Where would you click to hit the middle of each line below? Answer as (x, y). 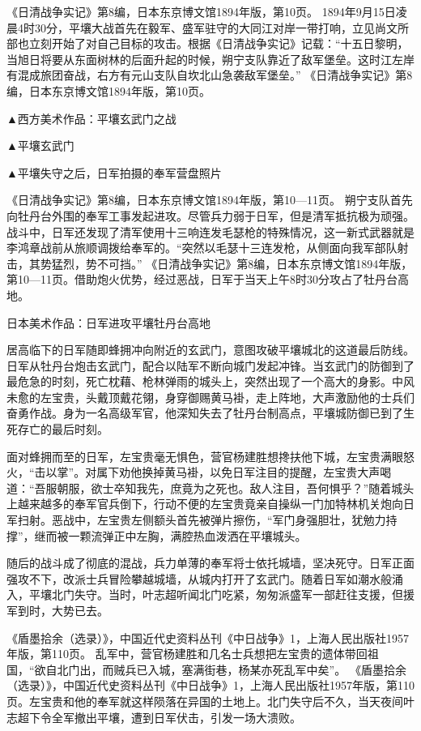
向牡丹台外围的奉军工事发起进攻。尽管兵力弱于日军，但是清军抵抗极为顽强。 (210, 215)
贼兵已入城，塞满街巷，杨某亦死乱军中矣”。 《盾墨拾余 (260, 669)
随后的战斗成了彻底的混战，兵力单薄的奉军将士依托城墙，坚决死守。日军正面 (210, 563)
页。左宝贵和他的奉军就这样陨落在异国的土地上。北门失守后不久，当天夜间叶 (210, 701)
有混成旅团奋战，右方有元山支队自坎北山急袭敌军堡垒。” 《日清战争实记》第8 (210, 75)
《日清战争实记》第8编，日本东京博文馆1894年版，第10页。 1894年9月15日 (201, 11)
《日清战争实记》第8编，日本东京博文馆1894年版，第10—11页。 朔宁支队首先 (210, 200)
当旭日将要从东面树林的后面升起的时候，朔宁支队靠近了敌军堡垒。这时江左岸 (210, 59)
